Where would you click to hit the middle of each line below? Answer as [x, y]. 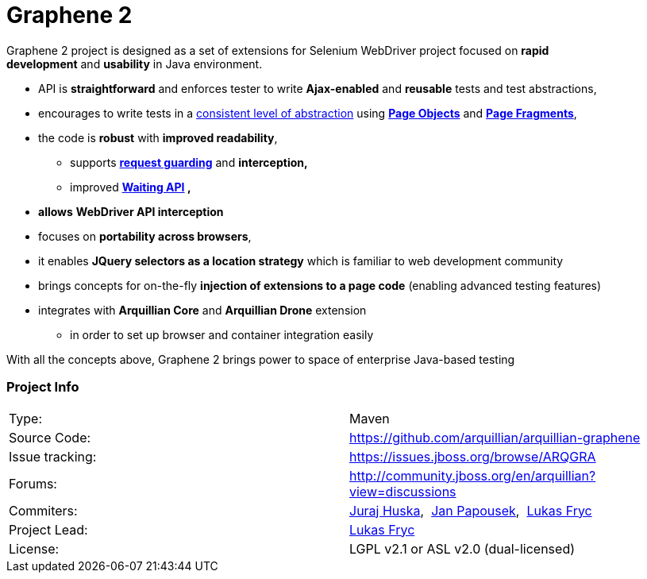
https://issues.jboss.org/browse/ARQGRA [473, 456]
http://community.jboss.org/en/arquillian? [473, 475]
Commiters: [43, 510]
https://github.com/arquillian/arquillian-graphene [495, 437]
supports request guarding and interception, [189, 162]
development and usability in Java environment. [135, 64]
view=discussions [403, 491]
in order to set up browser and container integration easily [222, 334]
